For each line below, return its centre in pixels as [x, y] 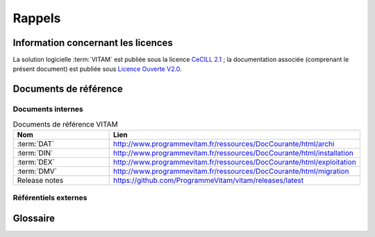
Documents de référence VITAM [65, 124]
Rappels [37, 18]
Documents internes [48, 109]
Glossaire [34, 218]
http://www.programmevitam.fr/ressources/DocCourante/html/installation [233, 153]
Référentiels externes [50, 198]
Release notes [40, 180]
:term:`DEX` [36, 162]
